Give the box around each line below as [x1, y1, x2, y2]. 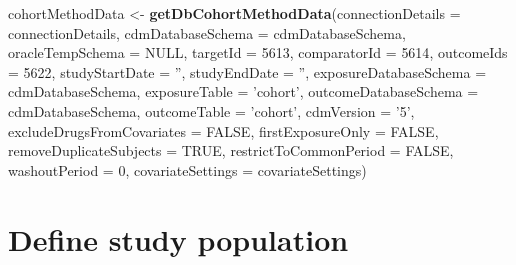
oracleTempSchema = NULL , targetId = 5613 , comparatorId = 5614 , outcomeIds [8, 42, 508, 63]
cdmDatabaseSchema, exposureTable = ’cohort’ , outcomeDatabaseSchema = [8, 81, 479, 102]
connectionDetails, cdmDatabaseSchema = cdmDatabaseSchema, [8, 22, 406, 43]
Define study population [8, 218, 349, 259]
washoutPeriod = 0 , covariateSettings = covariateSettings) [8, 159, 367, 180]
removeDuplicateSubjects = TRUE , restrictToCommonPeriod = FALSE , [8, 140, 454, 161]
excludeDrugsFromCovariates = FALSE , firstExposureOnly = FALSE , [8, 120, 439, 141]
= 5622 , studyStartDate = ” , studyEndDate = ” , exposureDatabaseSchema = [8, 61, 487, 82]
